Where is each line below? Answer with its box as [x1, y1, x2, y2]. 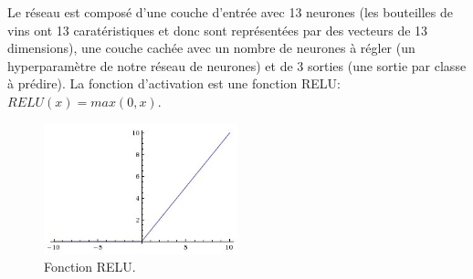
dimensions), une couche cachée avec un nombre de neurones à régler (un [7, 38, 415, 57]
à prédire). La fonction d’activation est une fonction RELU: [7, 74, 341, 93]
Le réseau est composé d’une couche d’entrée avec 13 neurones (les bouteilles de [7, 3, 453, 21]
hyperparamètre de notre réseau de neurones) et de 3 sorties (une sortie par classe [7, 56, 467, 75]
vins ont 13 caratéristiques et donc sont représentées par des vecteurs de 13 [7, 20, 428, 39]
